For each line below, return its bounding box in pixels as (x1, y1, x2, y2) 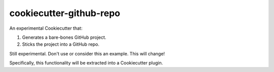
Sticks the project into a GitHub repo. (22, 41, 100, 47)
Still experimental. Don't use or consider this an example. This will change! (9, 50, 165, 56)
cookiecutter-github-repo (9, 8, 120, 19)
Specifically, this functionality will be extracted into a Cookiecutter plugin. (9, 60, 163, 66)
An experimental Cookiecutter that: (9, 25, 83, 31)
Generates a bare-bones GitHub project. (22, 34, 107, 40)
